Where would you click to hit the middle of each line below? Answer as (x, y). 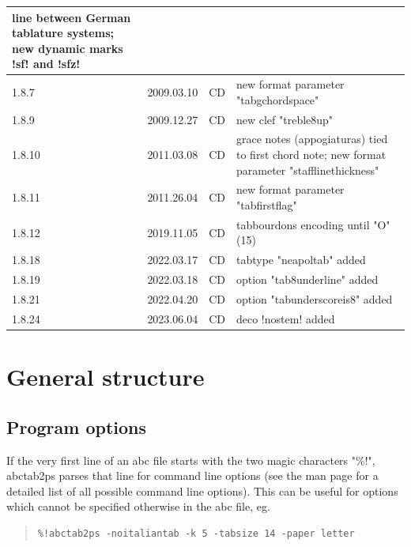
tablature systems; (63, 33)
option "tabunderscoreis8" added (314, 299)
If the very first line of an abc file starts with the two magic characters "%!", (191, 460)
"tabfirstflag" (266, 205)
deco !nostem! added (285, 318)
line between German (72, 17)
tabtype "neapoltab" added (301, 260)
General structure (106, 377)
